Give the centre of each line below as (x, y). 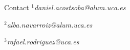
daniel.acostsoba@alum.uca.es (80, 7)
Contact (17, 7)
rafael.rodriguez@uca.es (43, 42)
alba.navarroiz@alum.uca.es (50, 24)
